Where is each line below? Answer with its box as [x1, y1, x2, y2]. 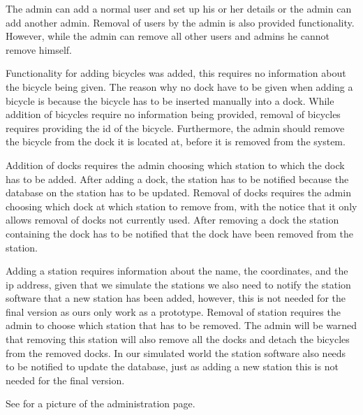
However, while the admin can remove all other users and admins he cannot [6, 29, 329, 43]
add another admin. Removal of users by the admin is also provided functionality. [6, 15, 355, 29]
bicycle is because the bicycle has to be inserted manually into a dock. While [6, 93, 334, 108]
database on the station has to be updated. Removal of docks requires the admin [6, 185, 351, 200]
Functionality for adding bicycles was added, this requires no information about [6, 66, 346, 80]
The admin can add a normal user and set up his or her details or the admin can [6, 1, 352, 15]
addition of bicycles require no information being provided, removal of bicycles [6, 107, 341, 122]
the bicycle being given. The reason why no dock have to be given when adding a [6, 79, 353, 94]
